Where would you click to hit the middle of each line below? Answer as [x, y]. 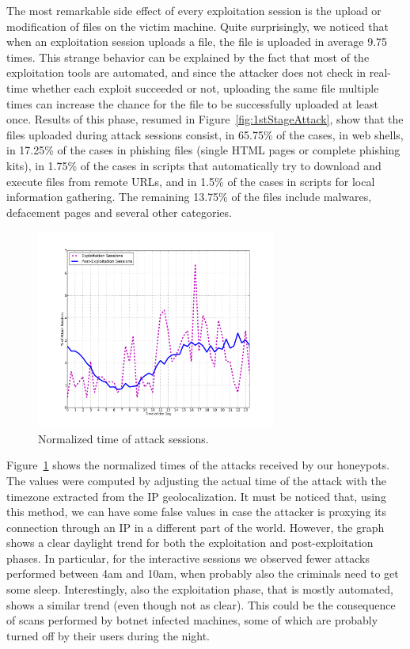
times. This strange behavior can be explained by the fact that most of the [188, 57]
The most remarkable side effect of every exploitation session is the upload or [194, 10]
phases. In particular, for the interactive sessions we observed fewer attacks [188, 558]
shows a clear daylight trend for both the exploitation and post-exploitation [190, 543]
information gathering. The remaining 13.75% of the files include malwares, [189, 197]
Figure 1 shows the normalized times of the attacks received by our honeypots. [198, 465]
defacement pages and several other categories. [119, 212]
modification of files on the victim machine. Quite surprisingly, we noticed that [197, 26]
